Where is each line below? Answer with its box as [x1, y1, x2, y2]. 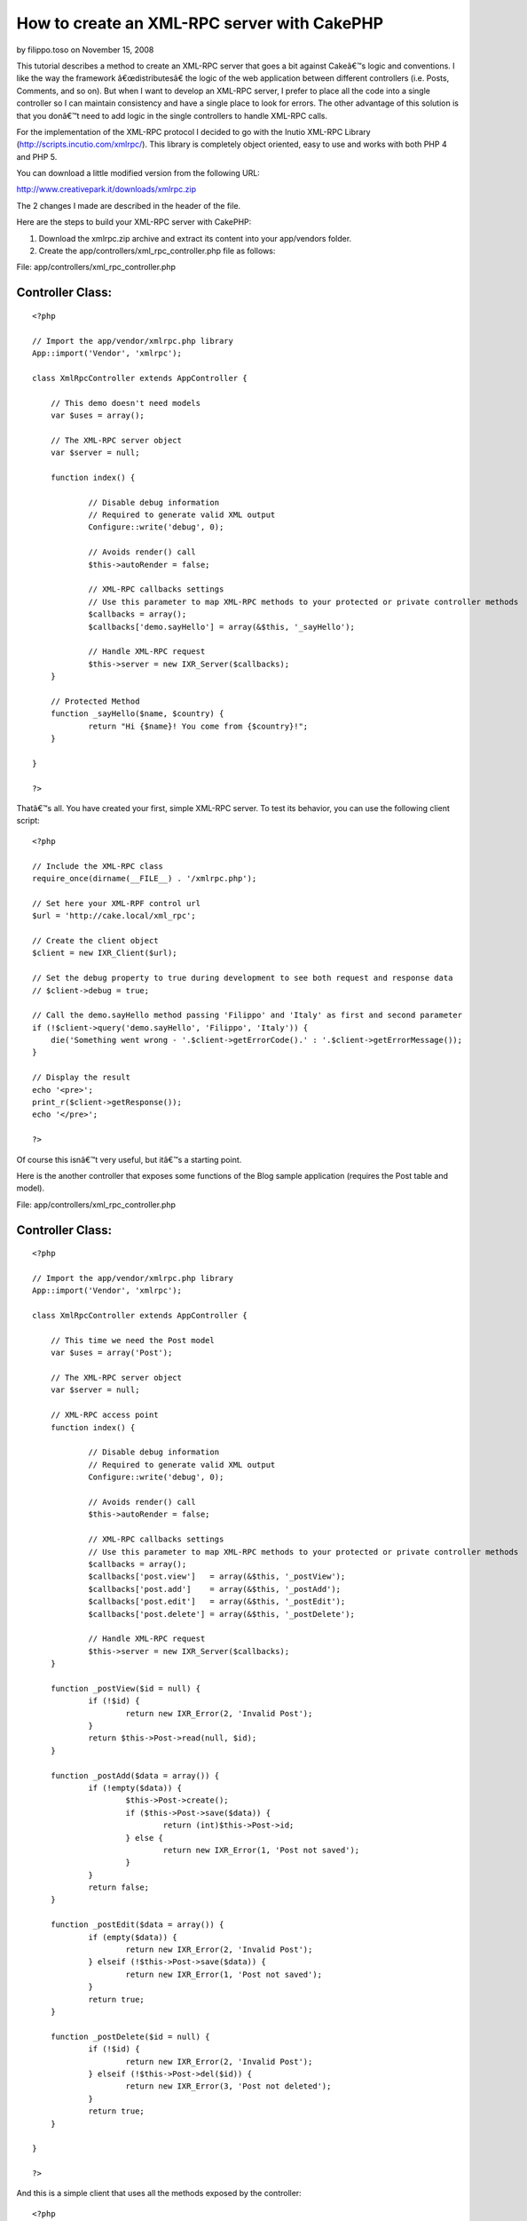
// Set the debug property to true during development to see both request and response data [32, 973, 453, 983]
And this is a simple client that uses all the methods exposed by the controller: [16, 2188, 302, 2199]
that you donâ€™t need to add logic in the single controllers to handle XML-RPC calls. [16, 110, 328, 121]
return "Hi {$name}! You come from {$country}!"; [88, 720, 309, 731]
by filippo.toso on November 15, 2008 [16, 44, 154, 55]
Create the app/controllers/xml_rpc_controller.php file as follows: [38, 245, 276, 257]
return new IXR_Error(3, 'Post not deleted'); [125, 2082, 332, 2091]
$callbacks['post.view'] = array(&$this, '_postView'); [88, 1572, 346, 1581]
